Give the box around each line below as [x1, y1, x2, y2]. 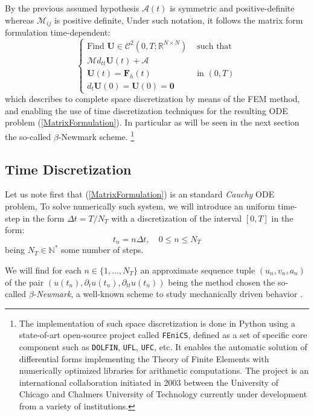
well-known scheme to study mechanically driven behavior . [83, 287, 303, 300]
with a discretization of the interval [111, 211, 242, 224]
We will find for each [5, 263, 82, 276]
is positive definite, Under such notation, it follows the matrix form [54, 13, 303, 26]
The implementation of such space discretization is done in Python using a [19, 316, 295, 329]
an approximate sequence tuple [140, 263, 255, 276]
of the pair [5, 275, 44, 288]
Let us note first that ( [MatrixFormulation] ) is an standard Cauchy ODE [5, 188, 275, 200]
